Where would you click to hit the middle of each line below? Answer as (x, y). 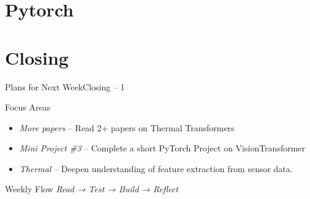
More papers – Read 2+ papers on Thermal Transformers (127, 127)
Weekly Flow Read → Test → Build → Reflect (92, 189)
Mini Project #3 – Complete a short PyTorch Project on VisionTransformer (162, 148)
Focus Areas (28, 107)
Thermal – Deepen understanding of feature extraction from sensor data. (156, 168)
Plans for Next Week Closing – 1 (65, 86)
